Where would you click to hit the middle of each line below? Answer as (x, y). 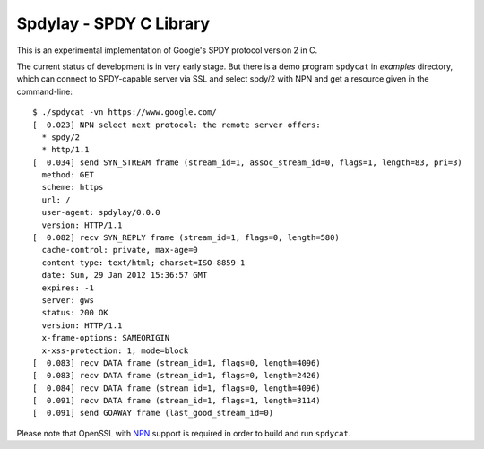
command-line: (45, 91)
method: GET (68, 175)
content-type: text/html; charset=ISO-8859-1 (143, 263)
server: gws (68, 300)
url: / (56, 200)
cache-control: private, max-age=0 (120, 250)
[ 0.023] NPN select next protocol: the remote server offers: (177, 125)
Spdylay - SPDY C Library (113, 23)
